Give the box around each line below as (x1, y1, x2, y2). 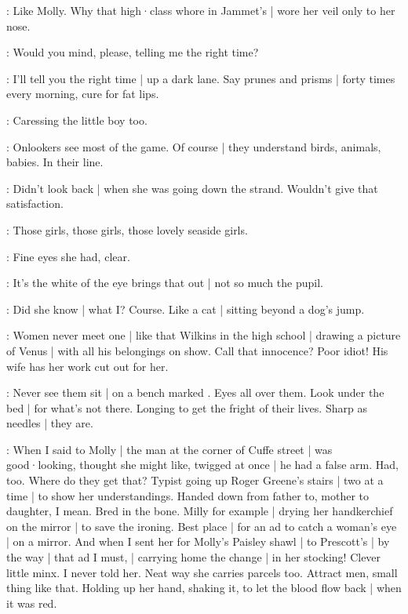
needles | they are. (6, 415, 93, 431)
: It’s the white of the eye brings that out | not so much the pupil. (6, 274, 323, 291)
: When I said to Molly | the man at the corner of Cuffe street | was (6, 441, 333, 457)
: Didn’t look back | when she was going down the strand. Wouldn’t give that (6, 180, 378, 196)
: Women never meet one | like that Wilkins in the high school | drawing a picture (6, 327, 401, 343)
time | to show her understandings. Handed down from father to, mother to (6, 487, 370, 503)
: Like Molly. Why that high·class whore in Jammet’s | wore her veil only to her (6, 2, 395, 18)
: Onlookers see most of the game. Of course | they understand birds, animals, (6, 138, 381, 154)
